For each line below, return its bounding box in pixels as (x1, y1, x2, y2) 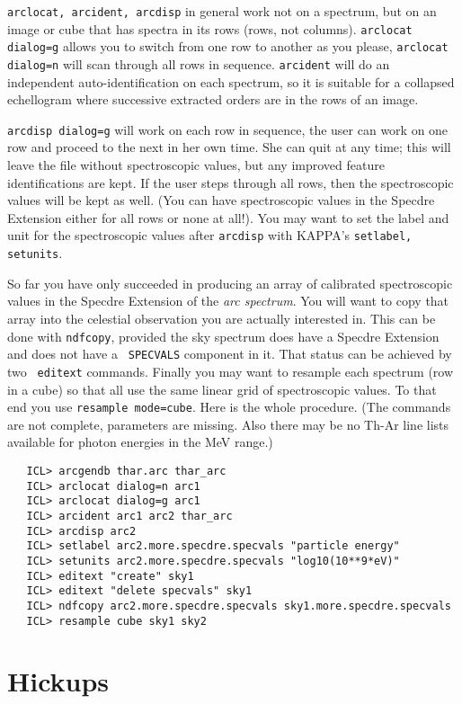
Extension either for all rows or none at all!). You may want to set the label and (7, 208, 449, 227)
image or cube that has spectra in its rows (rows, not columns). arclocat (7, 19, 413, 38)
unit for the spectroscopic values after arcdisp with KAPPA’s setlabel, (7, 226, 413, 245)
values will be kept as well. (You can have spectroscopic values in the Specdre (7, 191, 435, 209)
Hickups (7, 663, 110, 700)
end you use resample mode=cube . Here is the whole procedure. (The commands (7, 397, 451, 416)
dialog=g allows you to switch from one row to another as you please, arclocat (7, 37, 449, 56)
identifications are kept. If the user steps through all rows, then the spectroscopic (7, 173, 454, 192)
